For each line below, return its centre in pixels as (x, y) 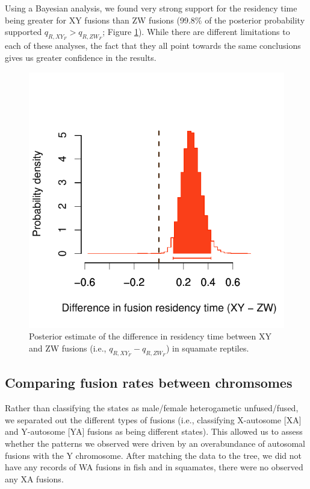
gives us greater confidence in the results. (81, 57)
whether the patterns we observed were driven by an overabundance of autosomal (155, 443)
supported (23, 32)
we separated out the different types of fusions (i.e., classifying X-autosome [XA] (153, 419)
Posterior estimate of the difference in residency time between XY (150, 336)
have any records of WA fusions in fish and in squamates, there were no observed (154, 467)
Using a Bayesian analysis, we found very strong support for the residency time (151, 8)
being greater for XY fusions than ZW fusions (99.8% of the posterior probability (155, 20)
